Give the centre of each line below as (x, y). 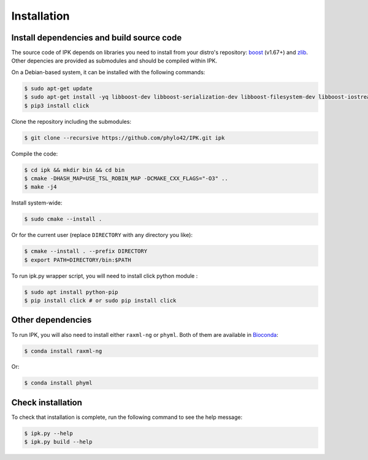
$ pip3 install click (57, 105)
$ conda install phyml (58, 383)
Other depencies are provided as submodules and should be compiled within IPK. (114, 61)
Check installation (47, 402)
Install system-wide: (37, 203)
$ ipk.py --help (49, 433)
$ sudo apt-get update (58, 88)
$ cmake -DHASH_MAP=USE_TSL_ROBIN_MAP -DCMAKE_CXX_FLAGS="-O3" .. (126, 178)
